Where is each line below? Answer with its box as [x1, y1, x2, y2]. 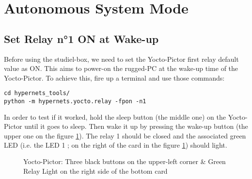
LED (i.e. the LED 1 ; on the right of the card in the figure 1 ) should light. [4, 140, 227, 150]
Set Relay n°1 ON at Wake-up [4, 31, 159, 46]
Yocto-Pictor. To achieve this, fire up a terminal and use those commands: [4, 72, 225, 83]
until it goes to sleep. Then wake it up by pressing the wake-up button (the [24, 121, 248, 131]
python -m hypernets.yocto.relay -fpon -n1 [4, 98, 146, 105]
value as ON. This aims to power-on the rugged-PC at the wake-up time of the [4, 63, 238, 73]
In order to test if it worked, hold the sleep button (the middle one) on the [4, 111, 226, 122]
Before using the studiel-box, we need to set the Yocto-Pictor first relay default [4, 54, 239, 64]
